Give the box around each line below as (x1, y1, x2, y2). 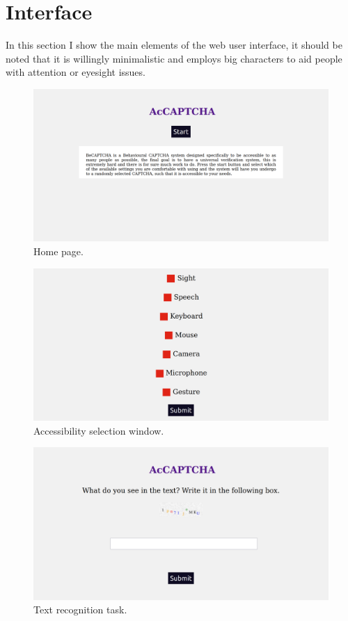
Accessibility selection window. (33, 423, 164, 437)
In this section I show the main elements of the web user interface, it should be (6, 38, 342, 52)
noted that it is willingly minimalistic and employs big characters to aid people (6, 51, 342, 65)
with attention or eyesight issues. (6, 65, 145, 79)
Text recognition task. (33, 602, 127, 617)
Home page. (33, 243, 84, 258)
